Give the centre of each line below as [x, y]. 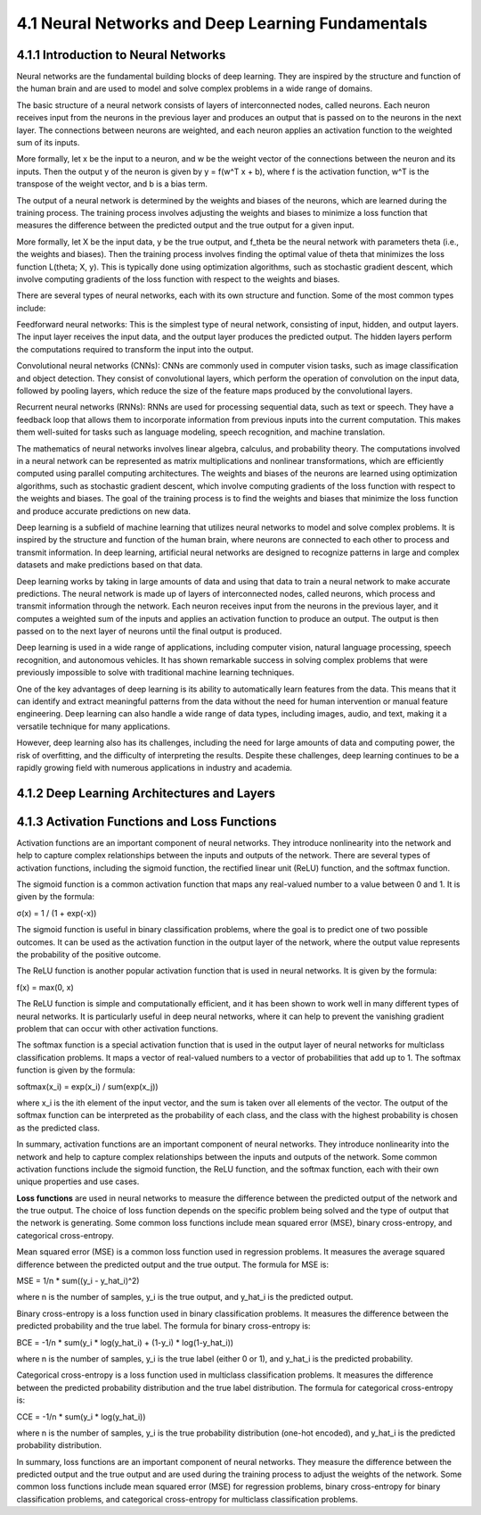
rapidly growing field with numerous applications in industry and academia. [155, 767]
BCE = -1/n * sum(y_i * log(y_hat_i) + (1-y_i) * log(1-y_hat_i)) [125, 1342]
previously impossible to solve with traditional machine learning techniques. [155, 673]
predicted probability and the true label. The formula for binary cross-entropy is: [163, 1326]
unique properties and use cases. [78, 1181]
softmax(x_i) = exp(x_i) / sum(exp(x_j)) [88, 1086]
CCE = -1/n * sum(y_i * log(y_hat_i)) [81, 1416]
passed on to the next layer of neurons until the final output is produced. [149, 631]
